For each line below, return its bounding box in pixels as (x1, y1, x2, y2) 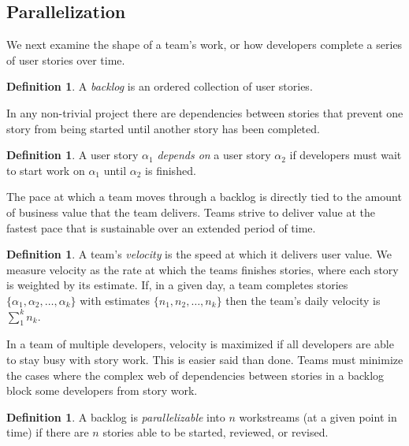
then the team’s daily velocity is (225, 292, 381, 308)
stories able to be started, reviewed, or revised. (102, 424, 329, 440)
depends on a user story (157, 147, 271, 163)
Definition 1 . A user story (6, 147, 139, 163)
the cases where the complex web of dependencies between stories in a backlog (6, 366, 385, 383)
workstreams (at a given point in (239, 408, 397, 425)
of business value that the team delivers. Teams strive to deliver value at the (6, 203, 375, 220)
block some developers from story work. (6, 382, 198, 399)
